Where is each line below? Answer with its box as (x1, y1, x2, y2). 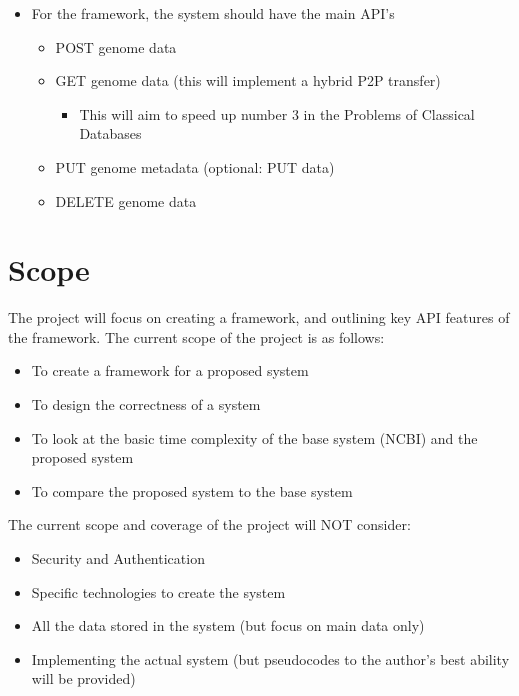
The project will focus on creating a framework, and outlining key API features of (8, 307, 510, 328)
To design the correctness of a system (31, 394, 261, 415)
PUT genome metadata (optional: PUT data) (55, 156, 335, 177)
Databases (79, 123, 142, 144)
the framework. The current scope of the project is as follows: (8, 326, 385, 347)
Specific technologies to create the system (31, 581, 286, 602)
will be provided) (31, 668, 136, 689)
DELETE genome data (55, 190, 197, 211)
